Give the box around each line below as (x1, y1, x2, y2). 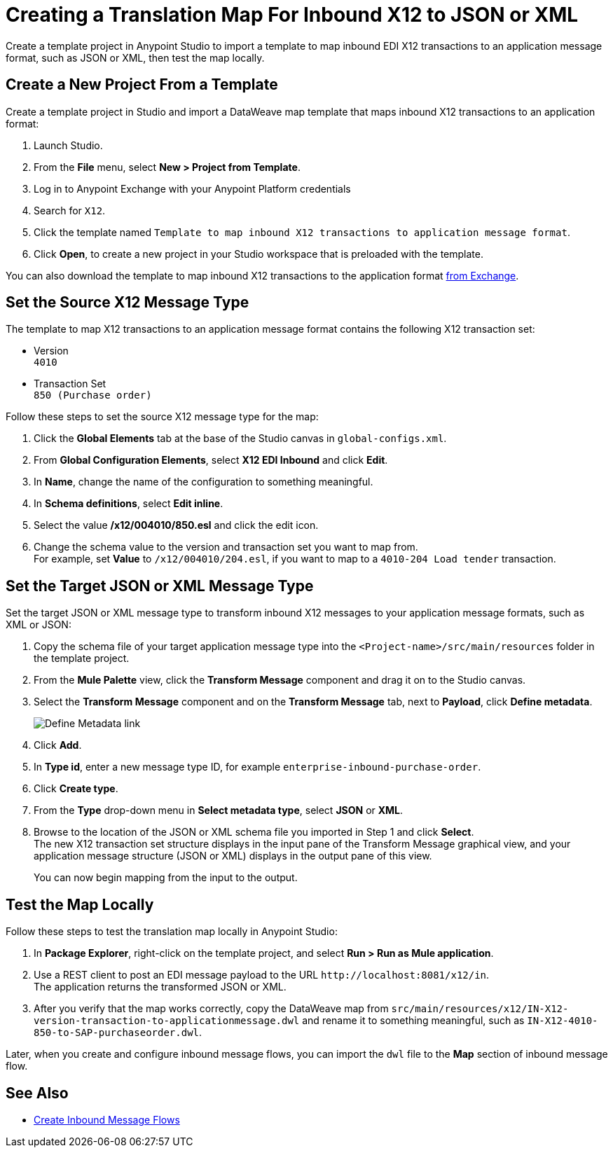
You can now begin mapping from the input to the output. (34, 871, 298, 884)
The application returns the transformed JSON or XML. (34, 981, 287, 993)
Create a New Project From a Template (6, 76, 278, 94)
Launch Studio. (34, 139, 103, 151)
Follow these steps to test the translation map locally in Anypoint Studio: (6, 925, 338, 938)
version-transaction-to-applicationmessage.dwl (34, 1015, 300, 1027)
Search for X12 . (34, 204, 106, 216)
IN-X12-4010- (527, 1015, 598, 1027)
